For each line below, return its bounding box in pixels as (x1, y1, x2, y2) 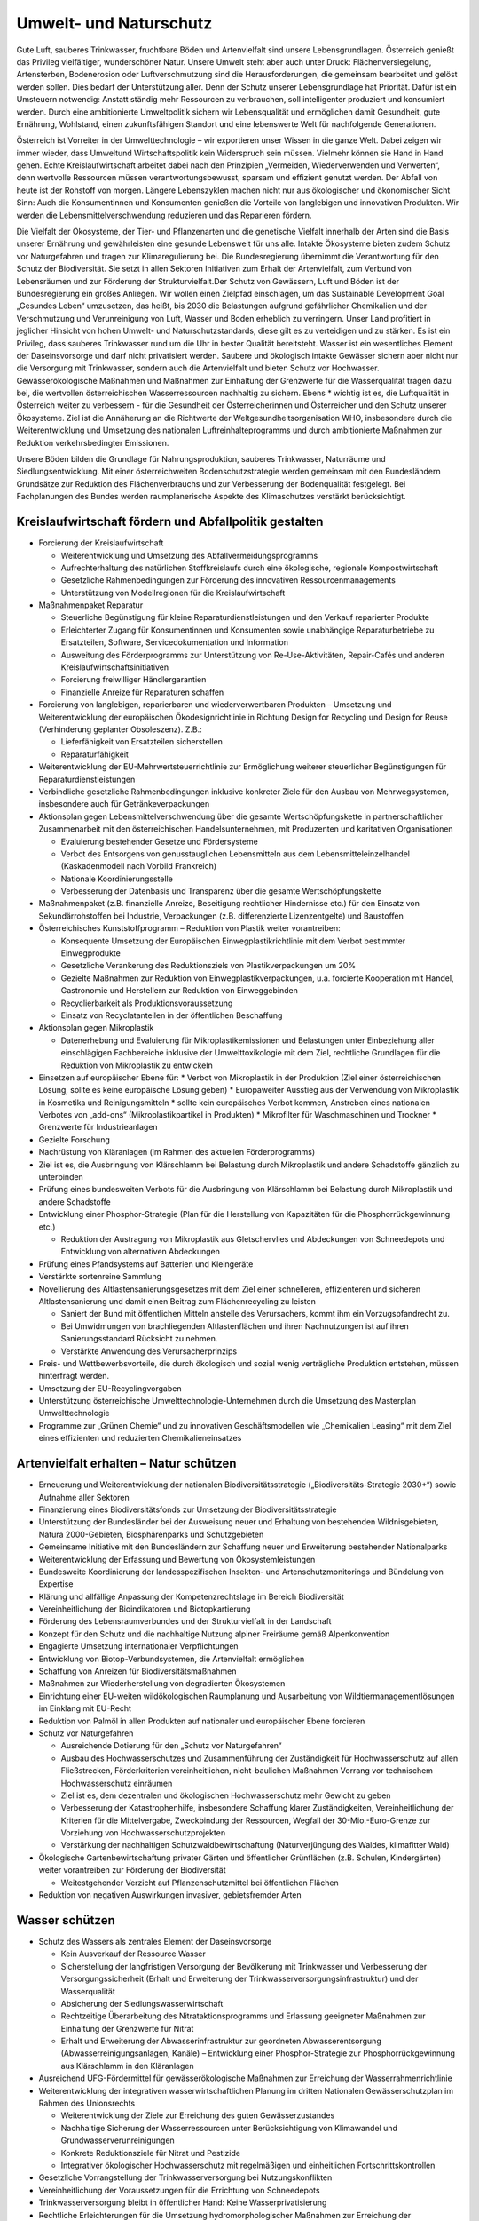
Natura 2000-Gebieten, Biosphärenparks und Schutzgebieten (38, 1529, 264, 1540)
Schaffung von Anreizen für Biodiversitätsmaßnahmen (38, 1666, 237, 1676)
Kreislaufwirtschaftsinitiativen (60, 662, 169, 673)
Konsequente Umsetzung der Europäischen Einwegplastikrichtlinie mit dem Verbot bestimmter (60, 935, 406, 946)
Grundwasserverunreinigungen (60, 2135, 175, 2145)
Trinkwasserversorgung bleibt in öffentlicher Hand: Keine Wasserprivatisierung (38, 2197, 327, 2208)
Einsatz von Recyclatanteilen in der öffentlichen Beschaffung (60, 1009, 283, 1021)
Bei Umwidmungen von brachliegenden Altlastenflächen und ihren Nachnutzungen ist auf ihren (60, 1320, 409, 1332)
